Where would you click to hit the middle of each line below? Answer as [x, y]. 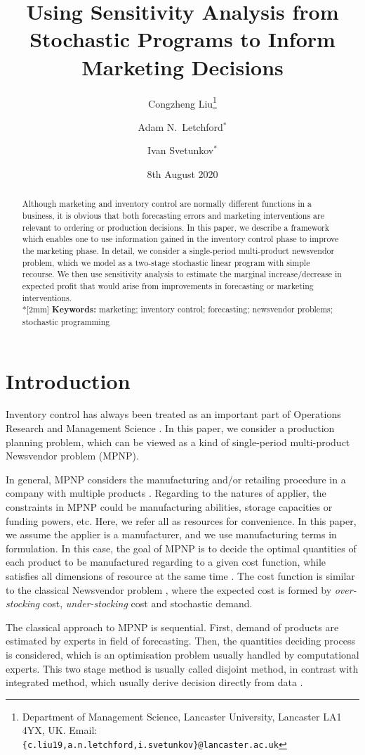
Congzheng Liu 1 [182, 102]
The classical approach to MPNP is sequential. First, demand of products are [172, 627]
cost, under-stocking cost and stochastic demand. [147, 603]
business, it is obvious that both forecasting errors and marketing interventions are [173, 215]
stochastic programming [66, 321]
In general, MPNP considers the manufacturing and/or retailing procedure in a [176, 479]
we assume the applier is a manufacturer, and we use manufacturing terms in [171, 534]
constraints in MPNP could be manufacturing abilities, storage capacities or [169, 507]
